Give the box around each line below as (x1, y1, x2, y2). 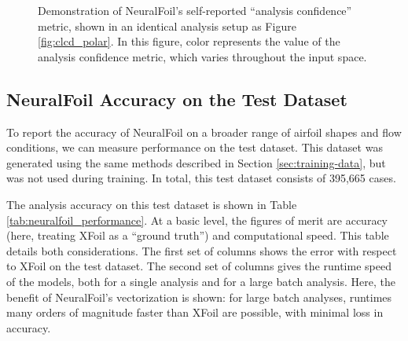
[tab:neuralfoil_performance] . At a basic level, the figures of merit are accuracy (6, 211, 388, 228)
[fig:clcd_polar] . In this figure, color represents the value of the (38, 33, 340, 49)
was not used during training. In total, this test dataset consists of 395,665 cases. (6, 170, 396, 186)
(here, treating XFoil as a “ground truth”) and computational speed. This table (6, 227, 389, 244)
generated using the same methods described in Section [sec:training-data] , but (6, 154, 386, 170)
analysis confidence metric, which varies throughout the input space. (38, 48, 367, 64)
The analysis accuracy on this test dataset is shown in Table (6, 196, 297, 212)
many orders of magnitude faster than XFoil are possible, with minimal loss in (6, 304, 384, 321)
